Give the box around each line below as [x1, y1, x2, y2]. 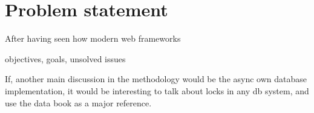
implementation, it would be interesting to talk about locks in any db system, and [5, 84, 309, 97]
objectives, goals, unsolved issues [5, 52, 126, 65]
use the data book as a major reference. [5, 96, 152, 109]
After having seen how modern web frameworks [5, 32, 181, 45]
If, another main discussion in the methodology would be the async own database [5, 73, 307, 85]
